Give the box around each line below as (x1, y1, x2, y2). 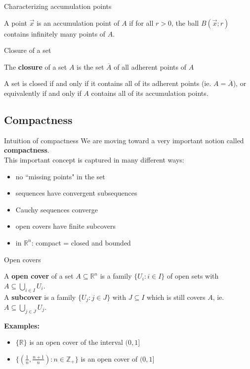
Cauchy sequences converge (15, 204, 98, 214)
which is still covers (147, 291, 206, 302)
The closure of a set (4, 61, 67, 72)
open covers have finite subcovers (15, 221, 116, 231)
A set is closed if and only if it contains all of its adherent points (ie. (4, 78, 211, 88)
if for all (129, 17, 154, 28)
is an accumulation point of (37, 17, 120, 28)
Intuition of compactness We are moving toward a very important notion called (4, 135, 244, 145)
